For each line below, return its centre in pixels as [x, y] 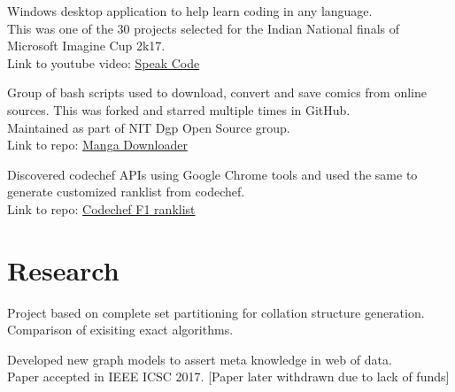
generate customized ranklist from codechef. [126, 192]
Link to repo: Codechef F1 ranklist [101, 208]
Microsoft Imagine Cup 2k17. [86, 46]
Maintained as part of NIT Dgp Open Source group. [149, 127]
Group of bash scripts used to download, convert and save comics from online [217, 92]
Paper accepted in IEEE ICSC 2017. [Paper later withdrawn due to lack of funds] [228, 377]
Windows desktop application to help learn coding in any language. [190, 11]
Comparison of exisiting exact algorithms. [120, 330]
